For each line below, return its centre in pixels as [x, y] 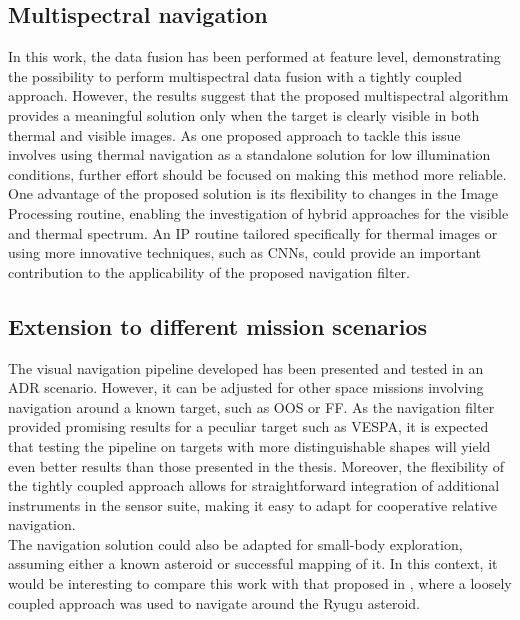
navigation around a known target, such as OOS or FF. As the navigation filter [251, 406]
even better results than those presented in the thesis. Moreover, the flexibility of [256, 465]
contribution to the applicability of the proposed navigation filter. [209, 271]
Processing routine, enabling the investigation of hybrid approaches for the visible [258, 212]
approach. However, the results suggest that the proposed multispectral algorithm [258, 95]
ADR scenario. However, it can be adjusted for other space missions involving [246, 387]
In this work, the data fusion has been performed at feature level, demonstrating [254, 56]
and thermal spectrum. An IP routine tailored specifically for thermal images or [253, 232]
